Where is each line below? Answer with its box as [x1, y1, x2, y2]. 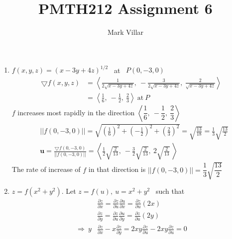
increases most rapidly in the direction [17, 107, 135, 117]
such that [155, 186, 185, 196]
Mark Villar [107, 27, 144, 37]
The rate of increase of [11, 164, 81, 174]
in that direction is [88, 164, 146, 174]
